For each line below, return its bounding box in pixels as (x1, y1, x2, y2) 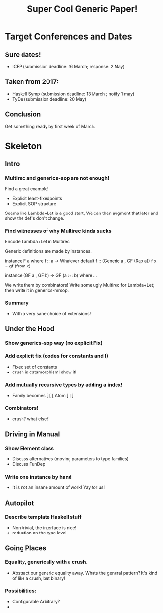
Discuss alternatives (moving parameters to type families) (12, 455, 129, 462)
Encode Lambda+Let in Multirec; (5, 239, 71, 244)
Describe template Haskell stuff (5, 513, 82, 520)
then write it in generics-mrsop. (5, 287, 69, 293)
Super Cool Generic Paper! (26, 3, 138, 15)
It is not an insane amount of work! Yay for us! (12, 484, 105, 490)
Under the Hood (5, 325, 55, 333)
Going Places (5, 544, 47, 553)
